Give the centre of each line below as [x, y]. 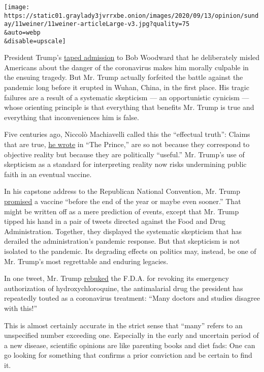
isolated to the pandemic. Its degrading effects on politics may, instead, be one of [130, 251]
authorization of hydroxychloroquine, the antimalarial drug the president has [124, 288]
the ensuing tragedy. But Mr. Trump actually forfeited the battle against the [124, 77]
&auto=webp [22, 32]
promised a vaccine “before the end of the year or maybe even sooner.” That [123, 201]
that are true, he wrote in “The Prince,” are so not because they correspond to [127, 144]
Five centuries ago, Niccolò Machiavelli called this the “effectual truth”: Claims [127, 134]
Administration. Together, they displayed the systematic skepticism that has [123, 231]
